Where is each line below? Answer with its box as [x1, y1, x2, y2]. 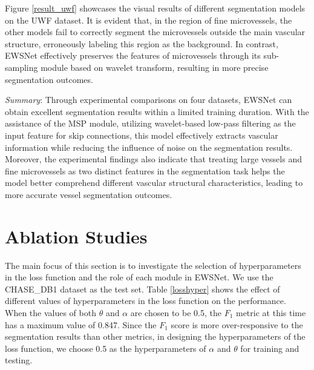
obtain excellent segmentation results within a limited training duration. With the [5, 105, 309, 117]
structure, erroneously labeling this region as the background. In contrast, [5, 37, 278, 50]
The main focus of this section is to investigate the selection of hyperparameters [5, 259, 301, 271]
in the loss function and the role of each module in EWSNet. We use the [5, 271, 273, 283]
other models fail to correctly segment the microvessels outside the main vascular [5, 25, 306, 38]
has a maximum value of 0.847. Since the [5, 318, 157, 331]
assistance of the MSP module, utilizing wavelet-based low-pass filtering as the [5, 117, 296, 130]
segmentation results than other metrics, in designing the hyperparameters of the [5, 330, 306, 343]
